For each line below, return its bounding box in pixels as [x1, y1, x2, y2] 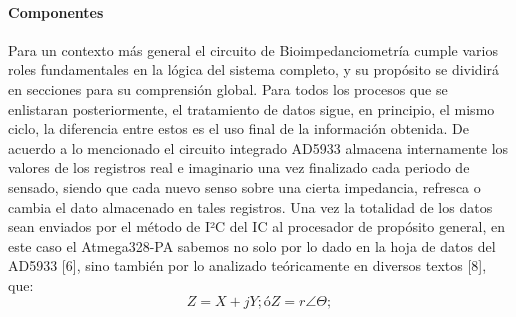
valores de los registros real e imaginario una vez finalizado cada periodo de [8, 157, 470, 178]
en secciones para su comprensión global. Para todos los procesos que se [8, 78, 448, 99]
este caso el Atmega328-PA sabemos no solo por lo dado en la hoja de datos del [8, 235, 496, 256]
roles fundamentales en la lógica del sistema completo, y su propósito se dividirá [8, 59, 500, 80]
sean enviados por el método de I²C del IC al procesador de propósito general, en [8, 216, 506, 237]
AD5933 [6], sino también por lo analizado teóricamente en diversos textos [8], [8, 255, 487, 276]
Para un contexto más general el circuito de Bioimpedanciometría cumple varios [8, 39, 498, 60]
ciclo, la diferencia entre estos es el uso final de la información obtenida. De [8, 118, 470, 139]
